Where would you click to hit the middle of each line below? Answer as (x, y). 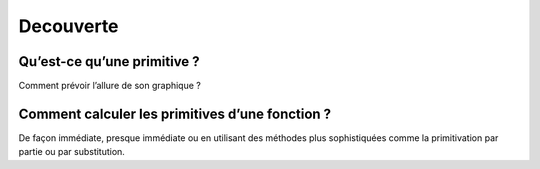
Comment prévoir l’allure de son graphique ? (110, 86)
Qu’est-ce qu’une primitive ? (109, 61)
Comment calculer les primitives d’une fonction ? (175, 113)
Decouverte (68, 26)
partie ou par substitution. (71, 152)
